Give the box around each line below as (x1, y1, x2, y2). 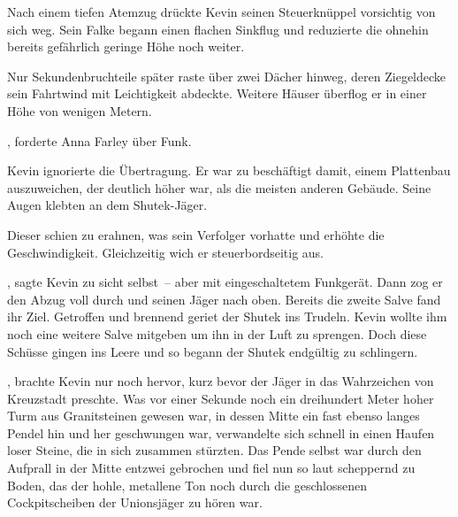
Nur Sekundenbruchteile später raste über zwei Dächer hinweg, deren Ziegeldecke (7, 66, 447, 85)
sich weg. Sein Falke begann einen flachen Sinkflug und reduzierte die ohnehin (7, 19, 429, 38)
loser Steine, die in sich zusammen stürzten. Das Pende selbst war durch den (7, 441, 422, 459)
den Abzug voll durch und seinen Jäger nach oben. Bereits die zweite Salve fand (7, 289, 441, 308)
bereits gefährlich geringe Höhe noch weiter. (7, 37, 245, 56)
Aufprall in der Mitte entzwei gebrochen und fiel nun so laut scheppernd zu (7, 459, 416, 477)
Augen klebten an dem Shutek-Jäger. (7, 196, 208, 214)
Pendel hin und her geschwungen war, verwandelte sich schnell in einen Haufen (7, 423, 435, 442)
